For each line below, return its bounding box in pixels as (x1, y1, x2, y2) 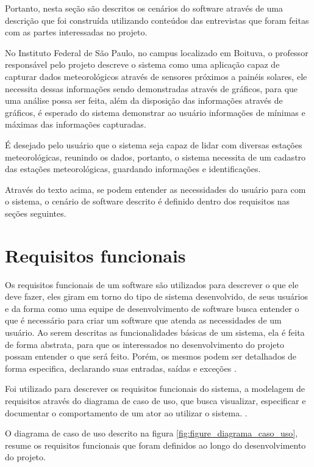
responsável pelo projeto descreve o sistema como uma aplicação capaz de (5, 58, 280, 71)
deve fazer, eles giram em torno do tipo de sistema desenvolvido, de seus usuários (5, 290, 308, 303)
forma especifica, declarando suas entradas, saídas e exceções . (5, 361, 237, 374)
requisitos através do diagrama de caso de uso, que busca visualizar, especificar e (5, 394, 306, 407)
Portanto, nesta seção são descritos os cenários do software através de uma (5, 2, 283, 14)
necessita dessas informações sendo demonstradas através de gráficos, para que (5, 82, 298, 95)
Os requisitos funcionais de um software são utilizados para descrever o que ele (5, 278, 299, 291)
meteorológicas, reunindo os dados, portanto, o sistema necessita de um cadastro (5, 150, 306, 163)
